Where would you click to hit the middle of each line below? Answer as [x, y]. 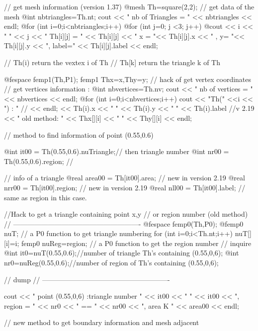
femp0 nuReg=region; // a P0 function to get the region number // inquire [136, 243]
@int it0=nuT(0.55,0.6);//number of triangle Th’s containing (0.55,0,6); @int [122, 253]
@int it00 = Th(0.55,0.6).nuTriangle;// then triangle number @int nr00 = [117, 151]
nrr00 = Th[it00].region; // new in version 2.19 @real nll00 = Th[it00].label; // [125, 187]
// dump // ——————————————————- [87, 279]
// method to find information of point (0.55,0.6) [79, 134]
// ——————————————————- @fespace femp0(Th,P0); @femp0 [124, 223]
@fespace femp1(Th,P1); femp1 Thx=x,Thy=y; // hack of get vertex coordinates [128, 79]
